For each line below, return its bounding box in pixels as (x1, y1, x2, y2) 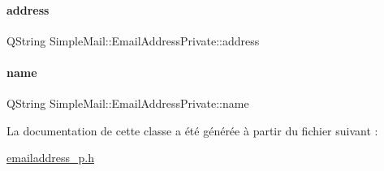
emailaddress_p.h (6, 149, 94, 166)
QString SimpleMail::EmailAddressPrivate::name (6, 95, 249, 112)
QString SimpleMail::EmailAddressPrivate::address (6, 32, 260, 49)
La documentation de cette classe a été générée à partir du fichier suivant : (6, 122, 378, 139)
